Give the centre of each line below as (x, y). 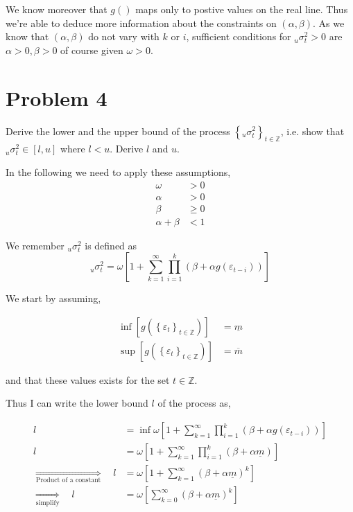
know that (27, 36)
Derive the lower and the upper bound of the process (118, 131)
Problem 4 (57, 97)
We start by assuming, (53, 298)
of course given (92, 50)
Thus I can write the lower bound (77, 403)
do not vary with (124, 36)
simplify (48, 503)
